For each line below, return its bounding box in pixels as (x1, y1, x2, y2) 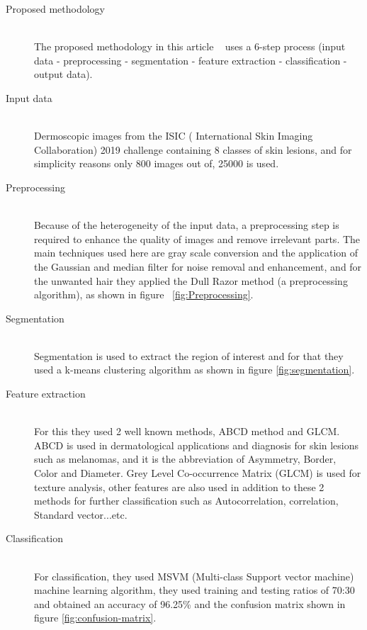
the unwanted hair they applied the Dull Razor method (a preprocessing (34, 273, 348, 288)
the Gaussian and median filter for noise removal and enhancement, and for (34, 259, 362, 274)
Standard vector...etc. (34, 507, 128, 522)
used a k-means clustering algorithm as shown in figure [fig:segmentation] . (34, 362, 355, 377)
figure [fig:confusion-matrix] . (34, 610, 157, 625)
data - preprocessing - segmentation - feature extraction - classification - (34, 52, 347, 67)
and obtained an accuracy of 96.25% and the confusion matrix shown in (34, 596, 346, 611)
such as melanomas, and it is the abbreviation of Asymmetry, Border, (34, 451, 337, 466)
